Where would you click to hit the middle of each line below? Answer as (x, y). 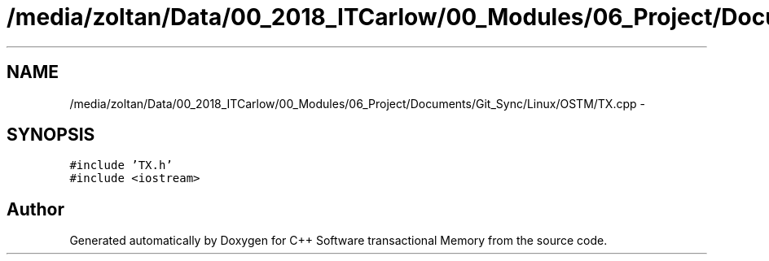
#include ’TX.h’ (121, 165)
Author (35, 209)
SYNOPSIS (51, 135)
